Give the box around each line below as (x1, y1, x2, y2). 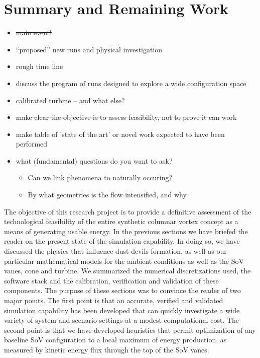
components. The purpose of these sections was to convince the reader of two (4, 285, 241, 296)
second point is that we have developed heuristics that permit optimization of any (4, 324, 256, 335)
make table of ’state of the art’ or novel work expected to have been (16, 128, 225, 139)
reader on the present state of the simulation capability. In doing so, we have (4, 236, 240, 246)
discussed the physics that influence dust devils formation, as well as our (4, 246, 227, 256)
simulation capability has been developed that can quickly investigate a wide (4, 305, 240, 315)
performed (16, 138, 48, 149)
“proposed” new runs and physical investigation (16, 44, 163, 54)
